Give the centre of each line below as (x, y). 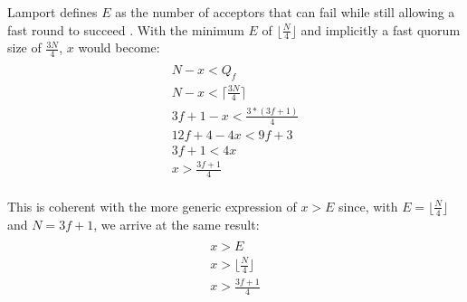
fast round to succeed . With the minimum (126, 29)
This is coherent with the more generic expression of (152, 206)
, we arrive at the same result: (176, 224)
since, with (368, 206)
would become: (119, 47)
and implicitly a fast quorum (381, 29)
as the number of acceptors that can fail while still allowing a (285, 12)
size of (24, 47)
